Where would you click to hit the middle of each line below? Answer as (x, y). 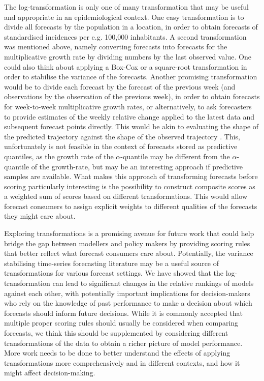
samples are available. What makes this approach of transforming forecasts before (131, 176)
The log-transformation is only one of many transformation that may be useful (126, 7)
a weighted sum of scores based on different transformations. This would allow (126, 196)
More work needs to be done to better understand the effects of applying (117, 353)
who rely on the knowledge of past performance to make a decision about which (128, 303)
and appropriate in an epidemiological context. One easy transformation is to (124, 17)
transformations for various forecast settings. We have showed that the (114, 273)
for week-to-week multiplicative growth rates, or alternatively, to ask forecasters (128, 106)
